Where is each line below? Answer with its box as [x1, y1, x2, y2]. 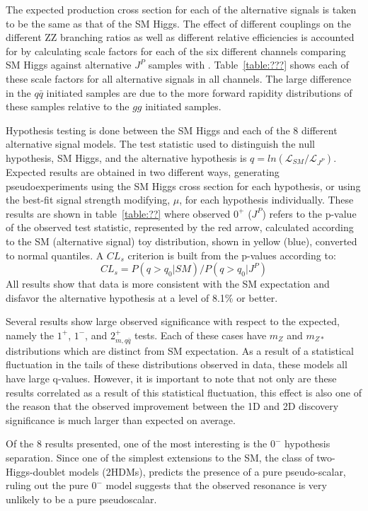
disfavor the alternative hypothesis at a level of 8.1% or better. [6, 290, 278, 305]
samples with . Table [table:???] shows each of [148, 57, 349, 72]
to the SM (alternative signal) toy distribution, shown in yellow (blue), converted [6, 233, 357, 248]
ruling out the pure [6, 478, 88, 493]
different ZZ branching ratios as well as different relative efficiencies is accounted [6, 30, 355, 45]
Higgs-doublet [6, 464, 66, 478]
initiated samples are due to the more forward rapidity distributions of [46, 85, 352, 100]
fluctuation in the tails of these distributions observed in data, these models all [6, 357, 347, 372]
